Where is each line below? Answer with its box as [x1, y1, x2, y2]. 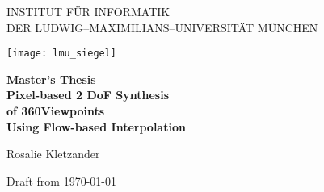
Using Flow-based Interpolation [6, 118, 186, 135]
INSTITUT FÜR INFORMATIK [6, 3, 170, 19]
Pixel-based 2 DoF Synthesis [6, 86, 169, 103]
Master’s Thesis [6, 70, 96, 87]
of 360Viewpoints [6, 102, 105, 119]
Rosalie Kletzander [6, 145, 100, 162]
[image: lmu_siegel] [6, 48, 117, 60]
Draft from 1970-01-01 [6, 172, 116, 189]
